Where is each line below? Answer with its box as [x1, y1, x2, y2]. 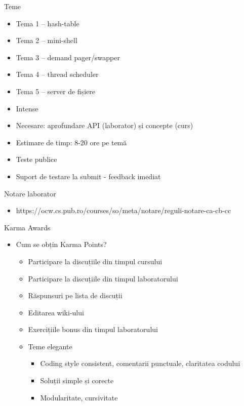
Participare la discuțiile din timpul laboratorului [28, 273, 178, 283]
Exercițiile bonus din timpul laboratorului [28, 324, 158, 335]
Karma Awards [4, 222, 51, 232]
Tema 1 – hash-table [16, 18, 79, 28]
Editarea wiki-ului [28, 307, 84, 317]
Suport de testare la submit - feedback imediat [16, 171, 161, 181]
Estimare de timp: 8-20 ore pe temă [16, 137, 127, 147]
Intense [16, 103, 38, 113]
